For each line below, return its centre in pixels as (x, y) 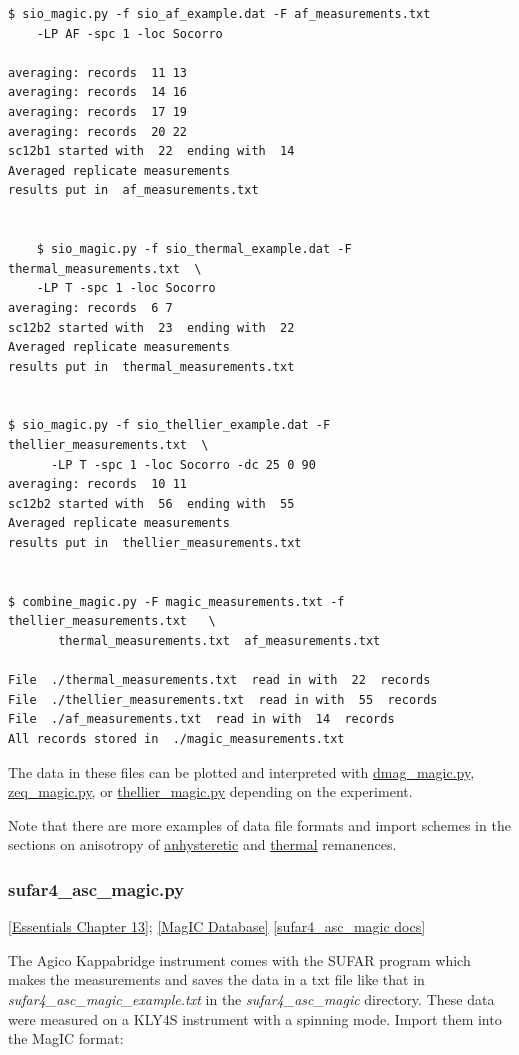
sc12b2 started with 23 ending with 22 (151, 327)
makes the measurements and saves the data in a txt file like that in (216, 979)
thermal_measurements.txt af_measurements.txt (219, 641)
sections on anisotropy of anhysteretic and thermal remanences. (202, 844)
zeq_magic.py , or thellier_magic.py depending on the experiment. (210, 791)
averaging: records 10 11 (97, 484)
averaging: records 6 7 (90, 307)
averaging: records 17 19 (97, 111)
